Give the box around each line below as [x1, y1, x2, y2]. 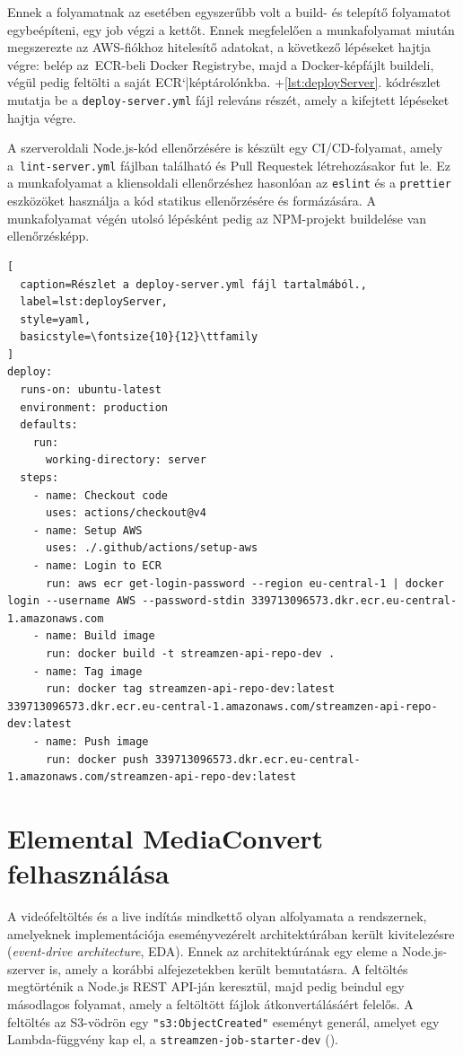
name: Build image [45, 629, 155, 643]
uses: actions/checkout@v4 [45, 506, 206, 520]
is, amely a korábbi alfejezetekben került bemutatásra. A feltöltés [48, 959, 408, 978]
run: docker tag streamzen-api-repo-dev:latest [45, 682, 336, 696]
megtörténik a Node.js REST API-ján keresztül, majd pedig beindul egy [7, 977, 405, 996]
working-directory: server [45, 453, 206, 467]
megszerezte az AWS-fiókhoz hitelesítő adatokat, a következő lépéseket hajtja [7, 38, 431, 57]
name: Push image [45, 734, 149, 748]
